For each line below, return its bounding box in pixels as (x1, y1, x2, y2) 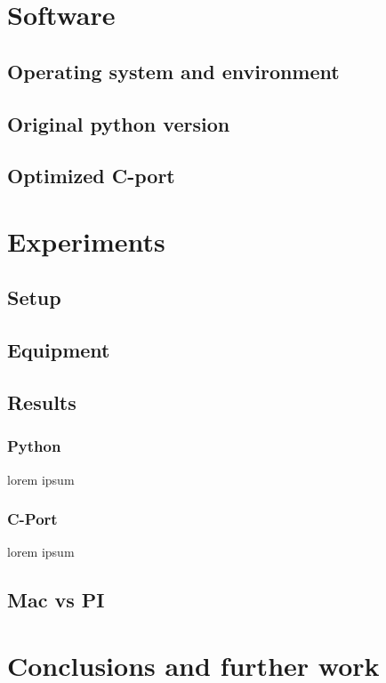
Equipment (7, 336, 110, 364)
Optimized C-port (7, 162, 175, 189)
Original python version (7, 109, 230, 137)
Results (7, 389, 76, 416)
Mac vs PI (7, 586, 105, 614)
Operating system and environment (7, 57, 340, 84)
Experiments (7, 222, 165, 259)
